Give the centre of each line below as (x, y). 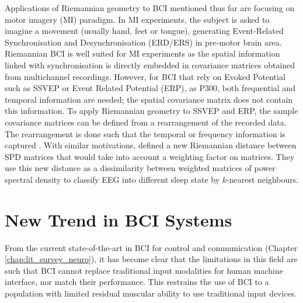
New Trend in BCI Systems (119, 219)
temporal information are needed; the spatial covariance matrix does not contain (149, 99)
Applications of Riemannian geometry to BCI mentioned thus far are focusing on (150, 8)
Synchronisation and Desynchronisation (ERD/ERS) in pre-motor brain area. (143, 42)
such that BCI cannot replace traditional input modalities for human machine (144, 270)
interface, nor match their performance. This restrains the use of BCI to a (137, 282)
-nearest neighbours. (263, 179)
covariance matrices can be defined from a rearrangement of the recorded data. (146, 122)
